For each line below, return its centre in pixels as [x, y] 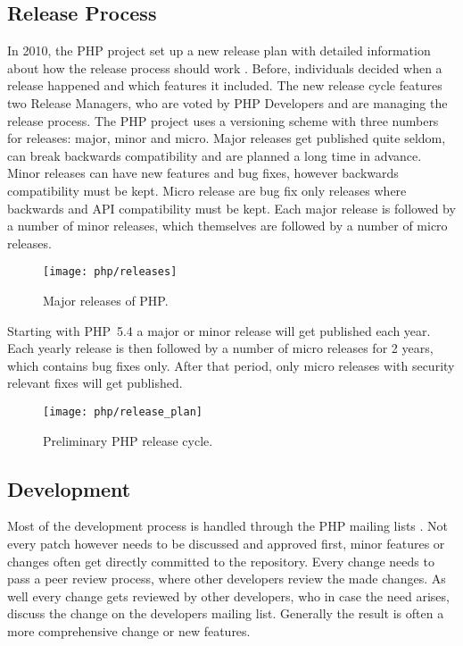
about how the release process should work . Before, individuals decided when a [225, 67]
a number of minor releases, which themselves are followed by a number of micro [227, 226]
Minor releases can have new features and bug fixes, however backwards [203, 173]
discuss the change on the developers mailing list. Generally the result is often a [226, 613]
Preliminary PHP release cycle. [128, 440]
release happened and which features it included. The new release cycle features [225, 85]
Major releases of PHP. [106, 300]
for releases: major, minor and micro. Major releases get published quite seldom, [227, 138]
